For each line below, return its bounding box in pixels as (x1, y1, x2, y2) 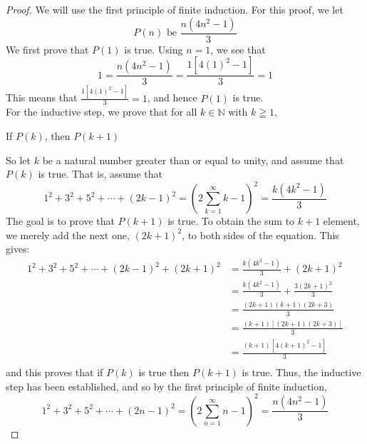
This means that (6, 90, 78, 105)
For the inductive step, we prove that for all (6, 104, 197, 119)
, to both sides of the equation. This (182, 227, 339, 242)
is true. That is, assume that (38, 166, 162, 181)
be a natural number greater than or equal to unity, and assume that (42, 152, 344, 167)
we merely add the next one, (6, 227, 130, 242)
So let (6, 152, 31, 167)
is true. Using (124, 41, 183, 56)
